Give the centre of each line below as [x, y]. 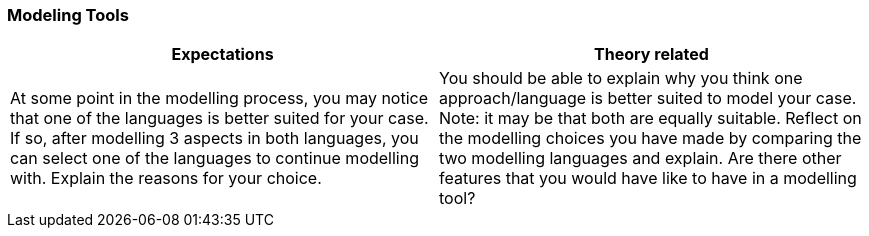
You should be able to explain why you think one [621, 78]
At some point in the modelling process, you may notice [219, 98]
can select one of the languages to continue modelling [214, 158]
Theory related [651, 54]
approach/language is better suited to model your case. [648, 98]
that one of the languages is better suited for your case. [219, 118]
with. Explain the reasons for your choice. [166, 178]
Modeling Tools [68, 15]
